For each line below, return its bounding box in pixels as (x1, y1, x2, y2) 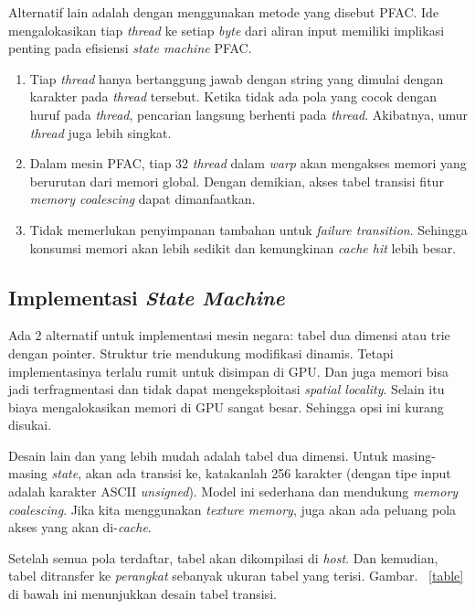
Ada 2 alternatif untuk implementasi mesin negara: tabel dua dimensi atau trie (8, 326, 450, 345)
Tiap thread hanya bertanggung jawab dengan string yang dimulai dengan (29, 69, 444, 88)
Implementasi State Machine (8, 283, 285, 311)
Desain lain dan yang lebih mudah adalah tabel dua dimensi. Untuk (8, 445, 388, 465)
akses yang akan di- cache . (8, 518, 152, 537)
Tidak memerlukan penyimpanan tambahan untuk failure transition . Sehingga (29, 219, 468, 239)
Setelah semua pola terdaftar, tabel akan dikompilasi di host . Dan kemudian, (8, 548, 438, 567)
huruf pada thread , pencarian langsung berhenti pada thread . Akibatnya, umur (29, 104, 469, 123)
